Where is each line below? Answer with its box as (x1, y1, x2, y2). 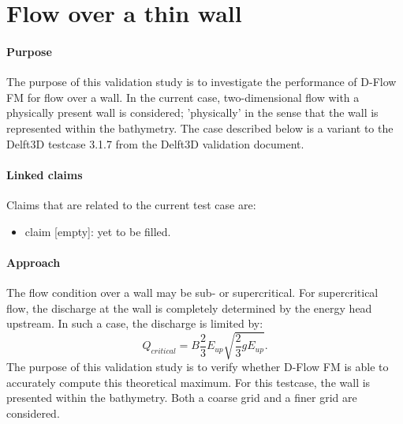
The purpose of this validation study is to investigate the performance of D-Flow (6, 73, 397, 90)
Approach (6, 253, 61, 270)
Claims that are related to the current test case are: (6, 196, 256, 212)
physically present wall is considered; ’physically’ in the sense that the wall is (6, 104, 379, 121)
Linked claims (6, 166, 83, 182)
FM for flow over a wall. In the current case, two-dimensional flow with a (6, 88, 360, 105)
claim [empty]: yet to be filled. (24, 223, 171, 239)
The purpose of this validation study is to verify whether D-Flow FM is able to (6, 358, 389, 375)
